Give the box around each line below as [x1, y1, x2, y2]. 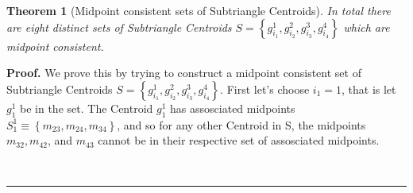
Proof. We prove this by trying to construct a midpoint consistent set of [6, 64, 361, 81]
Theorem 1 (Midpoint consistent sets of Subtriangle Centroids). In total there [6, 2, 391, 18]
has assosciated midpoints [170, 99, 295, 116]
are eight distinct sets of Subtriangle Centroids [6, 18, 232, 35]
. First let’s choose [220, 80, 310, 97]
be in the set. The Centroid [20, 99, 153, 116]
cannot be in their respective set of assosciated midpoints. [98, 132, 380, 149]
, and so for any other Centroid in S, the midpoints [117, 116, 366, 133]
